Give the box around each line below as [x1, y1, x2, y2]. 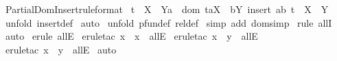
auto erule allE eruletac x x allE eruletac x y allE [5, 29, 258, 43]
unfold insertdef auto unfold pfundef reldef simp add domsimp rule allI [5, 15, 332, 29]
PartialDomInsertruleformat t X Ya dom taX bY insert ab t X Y [5, 2, 329, 16]
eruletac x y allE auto [5, 42, 117, 56]
